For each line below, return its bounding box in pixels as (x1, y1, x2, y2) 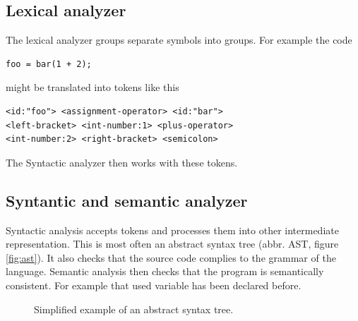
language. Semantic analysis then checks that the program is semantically (6, 264, 324, 279)
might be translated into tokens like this (6, 80, 179, 95)
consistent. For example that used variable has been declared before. (6, 277, 302, 292)
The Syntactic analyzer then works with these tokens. (6, 155, 238, 169)
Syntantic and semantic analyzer (6, 189, 248, 211)
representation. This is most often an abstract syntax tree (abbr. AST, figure (6, 236, 339, 251)
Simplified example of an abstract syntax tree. (34, 301, 234, 316)
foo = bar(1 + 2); (6, 59, 92, 69)
